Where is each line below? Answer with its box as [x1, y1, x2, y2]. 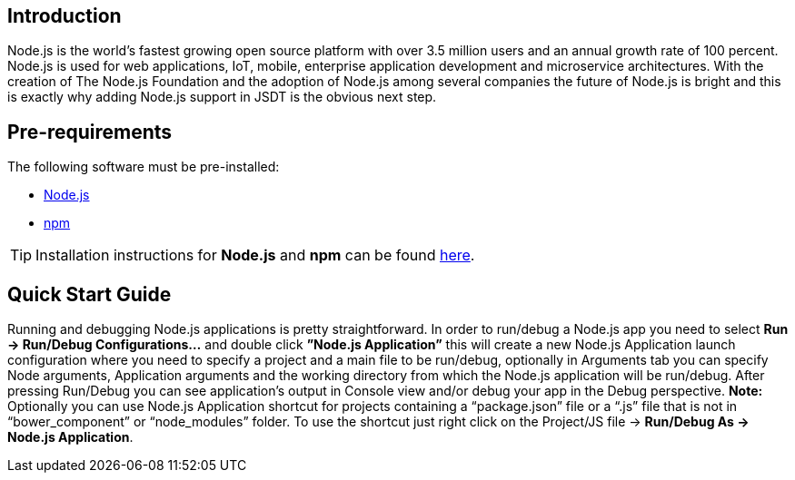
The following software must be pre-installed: [7, 159, 280, 175]
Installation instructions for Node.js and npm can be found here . [35, 246, 475, 265]
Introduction [7, 5, 122, 27]
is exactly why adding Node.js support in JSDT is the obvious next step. [7, 89, 437, 105]
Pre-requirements [7, 120, 173, 143]
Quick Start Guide [7, 282, 172, 306]
